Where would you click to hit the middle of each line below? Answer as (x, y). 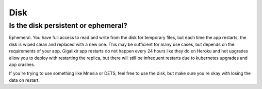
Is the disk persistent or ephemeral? (68, 25)
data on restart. (24, 80)
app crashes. (22, 64)
